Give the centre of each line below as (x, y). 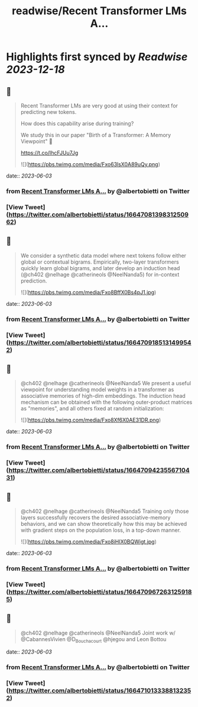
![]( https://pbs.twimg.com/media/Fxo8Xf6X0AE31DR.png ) (91, 420)
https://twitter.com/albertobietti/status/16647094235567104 (99, 470)
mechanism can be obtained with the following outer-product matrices (106, 402)
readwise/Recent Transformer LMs (99, 11)
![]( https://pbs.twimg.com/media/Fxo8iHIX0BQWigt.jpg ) (88, 541)
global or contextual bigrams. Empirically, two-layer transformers (100, 262)
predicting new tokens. (48, 112)
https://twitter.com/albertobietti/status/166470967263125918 (100, 592)
